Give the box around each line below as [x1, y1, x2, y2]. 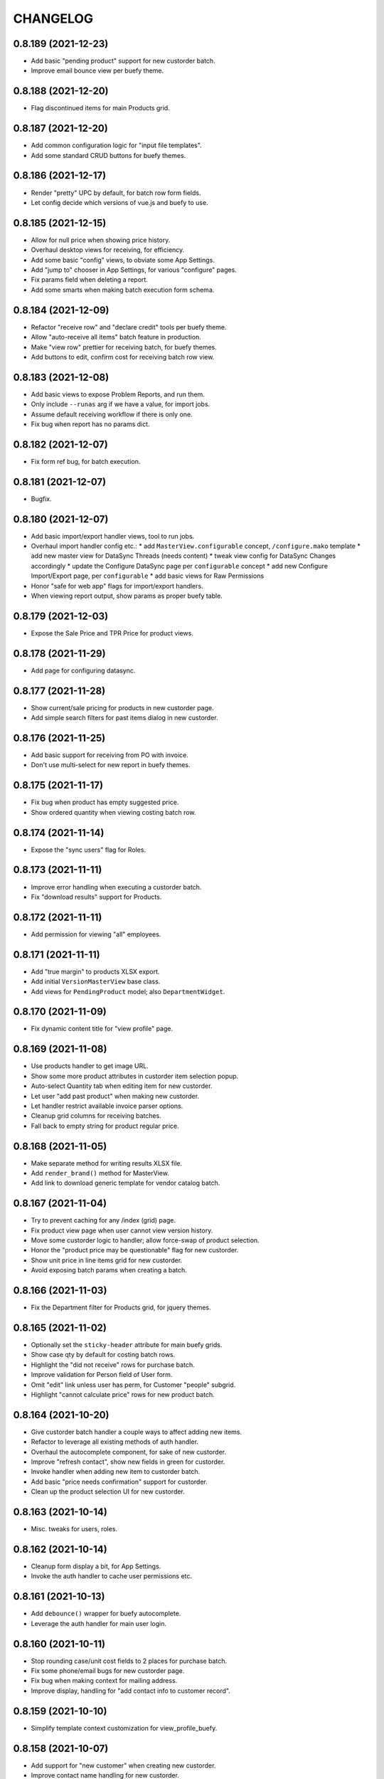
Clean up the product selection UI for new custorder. [31, 1487, 185, 1496]
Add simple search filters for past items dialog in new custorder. [31, 714, 218, 722]
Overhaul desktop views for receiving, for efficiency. [31, 246, 185, 254]
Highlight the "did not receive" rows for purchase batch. [31, 1360, 195, 1369]
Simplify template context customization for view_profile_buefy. [31, 1723, 218, 1732]
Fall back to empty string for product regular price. [31, 1121, 179, 1130]
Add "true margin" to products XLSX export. [31, 967, 160, 976]
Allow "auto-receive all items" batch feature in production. [31, 333, 202, 342]
